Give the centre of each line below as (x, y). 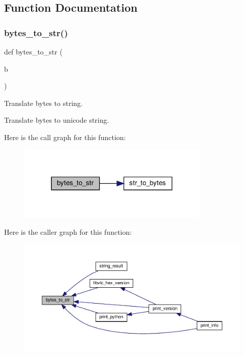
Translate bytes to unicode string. (57, 120)
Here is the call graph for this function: (65, 137)
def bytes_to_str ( (33, 51)
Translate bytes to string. (43, 103)
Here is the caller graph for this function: (68, 231)
